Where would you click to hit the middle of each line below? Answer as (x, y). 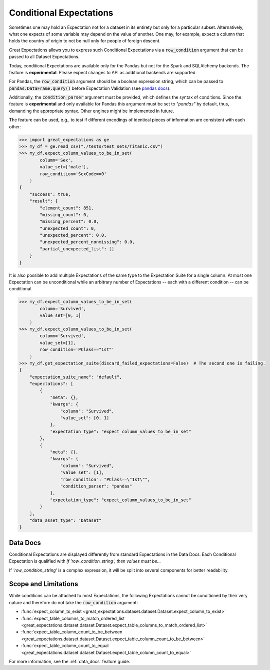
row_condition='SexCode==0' (73, 174)
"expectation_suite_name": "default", (76, 377)
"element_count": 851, (67, 208)
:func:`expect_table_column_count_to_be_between (72, 632)
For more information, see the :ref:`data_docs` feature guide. (70, 661)
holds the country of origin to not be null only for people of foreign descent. (85, 41)
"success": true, (50, 194)
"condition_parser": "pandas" (96, 486)
